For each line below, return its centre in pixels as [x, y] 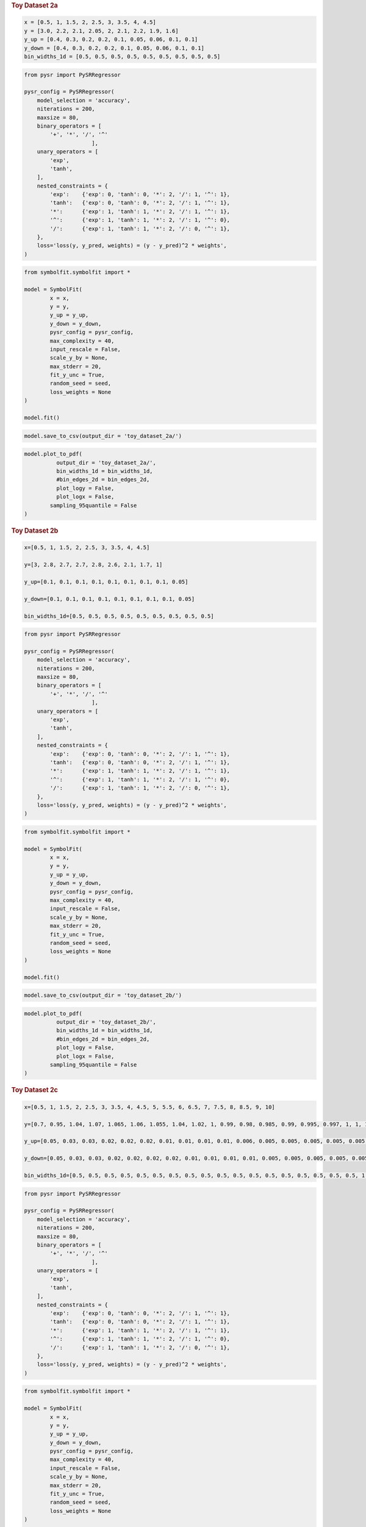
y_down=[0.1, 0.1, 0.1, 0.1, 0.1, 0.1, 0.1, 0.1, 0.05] [109, 599]
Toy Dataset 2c [34, 1090]
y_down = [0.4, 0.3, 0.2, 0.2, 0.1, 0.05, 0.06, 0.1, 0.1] [114, 48]
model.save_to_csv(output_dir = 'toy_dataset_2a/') [103, 436]
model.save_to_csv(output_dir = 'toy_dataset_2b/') [103, 995]
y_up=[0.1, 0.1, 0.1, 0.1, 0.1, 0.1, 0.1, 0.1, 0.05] [106, 581]
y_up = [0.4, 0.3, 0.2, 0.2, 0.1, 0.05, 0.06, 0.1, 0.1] [111, 39]
